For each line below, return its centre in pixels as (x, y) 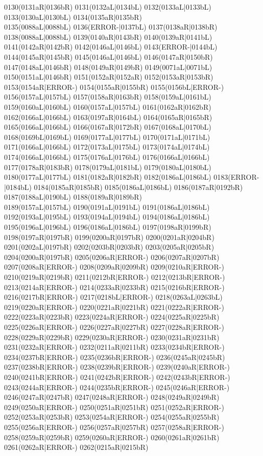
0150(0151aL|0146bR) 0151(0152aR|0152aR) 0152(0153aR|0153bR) (109, 77)
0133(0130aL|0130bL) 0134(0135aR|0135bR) (73, 17)
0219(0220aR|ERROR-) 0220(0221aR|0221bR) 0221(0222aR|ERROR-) (114, 307)
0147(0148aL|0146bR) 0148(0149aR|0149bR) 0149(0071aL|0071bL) (108, 67)
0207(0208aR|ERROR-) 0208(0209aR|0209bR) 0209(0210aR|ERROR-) (114, 267)
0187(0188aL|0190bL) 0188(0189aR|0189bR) (73, 197)
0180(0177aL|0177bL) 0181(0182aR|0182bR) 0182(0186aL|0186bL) (108, 177)
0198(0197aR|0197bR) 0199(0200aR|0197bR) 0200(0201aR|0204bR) (109, 237)
